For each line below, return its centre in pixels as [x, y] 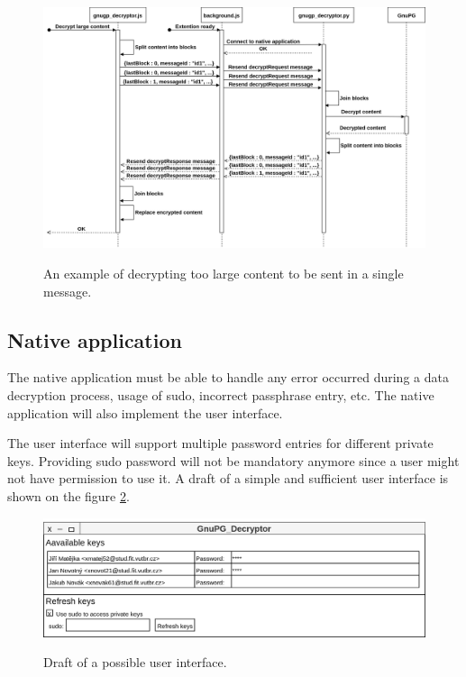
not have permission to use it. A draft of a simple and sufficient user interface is [228, 478]
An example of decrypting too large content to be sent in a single [224, 274]
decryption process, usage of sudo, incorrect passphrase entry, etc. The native [221, 395]
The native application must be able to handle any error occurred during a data [228, 377]
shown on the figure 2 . [69, 496]
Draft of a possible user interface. [135, 662]
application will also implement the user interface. [145, 412]
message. [68, 291]
